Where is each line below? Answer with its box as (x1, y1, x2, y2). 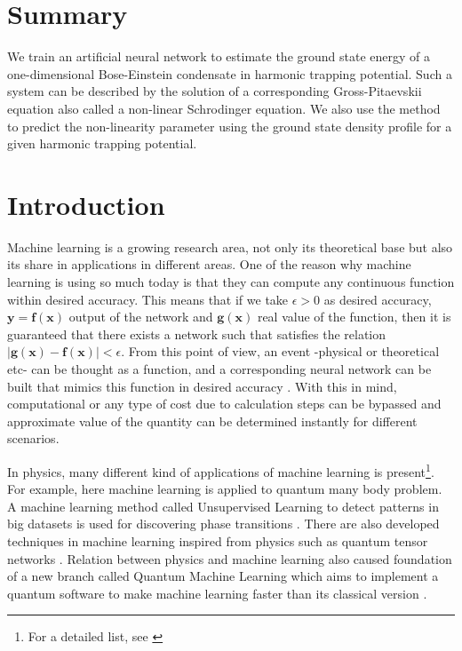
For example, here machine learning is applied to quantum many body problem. (7, 480, 442, 498)
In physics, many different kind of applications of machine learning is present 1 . (7, 459, 434, 480)
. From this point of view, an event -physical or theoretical (121, 342, 440, 361)
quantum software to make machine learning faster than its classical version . (7, 584, 427, 602)
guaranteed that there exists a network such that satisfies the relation (7, 324, 386, 343)
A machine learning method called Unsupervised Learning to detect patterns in (7, 496, 439, 515)
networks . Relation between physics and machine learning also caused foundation (7, 549, 452, 568)
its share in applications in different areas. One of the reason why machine (7, 255, 411, 274)
